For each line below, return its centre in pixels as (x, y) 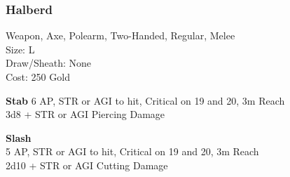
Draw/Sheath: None (48, 63)
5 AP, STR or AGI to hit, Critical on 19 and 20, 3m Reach (132, 151)
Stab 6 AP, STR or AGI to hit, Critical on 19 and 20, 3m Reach (145, 100)
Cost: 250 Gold (38, 77)
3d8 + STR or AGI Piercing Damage (85, 114)
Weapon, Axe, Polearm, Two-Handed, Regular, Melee (120, 35)
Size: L (20, 49)
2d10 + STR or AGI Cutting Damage (87, 165)
